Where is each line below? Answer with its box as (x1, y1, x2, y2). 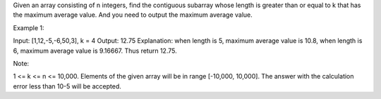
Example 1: (13, 23, 44, 32)
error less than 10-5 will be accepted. (13, 81, 121, 91)
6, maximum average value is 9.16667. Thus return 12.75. (13, 46, 177, 55)
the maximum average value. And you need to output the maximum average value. (13, 11, 253, 19)
